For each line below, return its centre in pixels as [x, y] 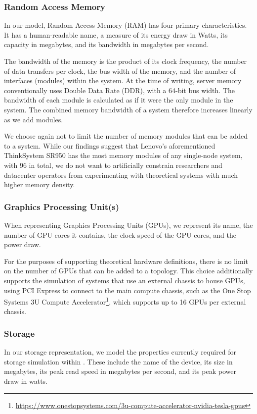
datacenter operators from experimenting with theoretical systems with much [121, 175]
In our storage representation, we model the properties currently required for [120, 352]
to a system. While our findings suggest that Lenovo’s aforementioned [110, 145]
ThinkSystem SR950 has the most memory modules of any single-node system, [123, 155]
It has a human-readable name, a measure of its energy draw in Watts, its [116, 34]
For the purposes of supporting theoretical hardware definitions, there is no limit [126, 261]
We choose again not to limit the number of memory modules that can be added [126, 136]
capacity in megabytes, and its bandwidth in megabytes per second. [107, 44]
